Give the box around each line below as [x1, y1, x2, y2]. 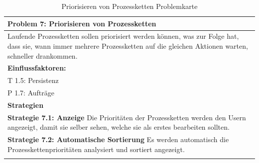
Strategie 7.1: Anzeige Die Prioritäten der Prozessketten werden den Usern [7, 112, 246, 122]
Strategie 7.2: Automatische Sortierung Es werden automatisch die [7, 134, 229, 145]
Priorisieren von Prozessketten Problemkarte [61, 1, 198, 11]
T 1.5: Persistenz [7, 75, 59, 85]
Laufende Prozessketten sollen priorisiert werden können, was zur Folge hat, [7, 31, 239, 41]
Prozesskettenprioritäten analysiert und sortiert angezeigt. [7, 144, 185, 154]
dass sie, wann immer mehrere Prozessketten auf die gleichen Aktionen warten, [7, 41, 248, 51]
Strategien [7, 100, 44, 110]
